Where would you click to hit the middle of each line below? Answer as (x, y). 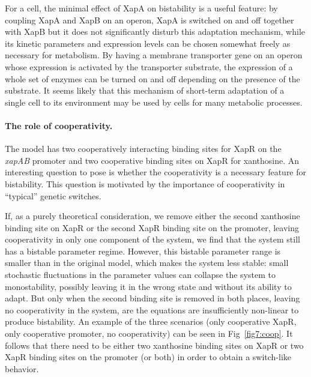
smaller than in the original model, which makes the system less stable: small (147, 263)
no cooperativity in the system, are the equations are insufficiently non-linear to (152, 309)
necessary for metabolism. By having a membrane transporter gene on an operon (154, 55)
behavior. (22, 368)
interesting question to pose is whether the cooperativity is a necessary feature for (156, 172)
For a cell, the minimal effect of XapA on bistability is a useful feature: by (141, 8)
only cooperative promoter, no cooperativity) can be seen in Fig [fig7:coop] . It (149, 333)
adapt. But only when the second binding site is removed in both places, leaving (152, 298)
